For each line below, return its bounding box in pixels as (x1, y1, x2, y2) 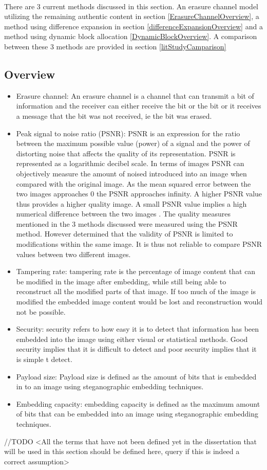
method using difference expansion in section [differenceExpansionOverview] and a (4, 21, 263, 31)
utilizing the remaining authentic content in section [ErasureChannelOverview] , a (4, 11, 259, 22)
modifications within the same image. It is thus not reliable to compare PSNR (16, 239, 262, 249)
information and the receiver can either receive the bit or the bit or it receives (16, 100, 261, 111)
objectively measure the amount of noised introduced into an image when (16, 168, 247, 178)
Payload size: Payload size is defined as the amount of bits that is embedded (16, 371, 257, 382)
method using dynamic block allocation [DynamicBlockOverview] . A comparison (4, 31, 257, 42)
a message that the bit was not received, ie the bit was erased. (16, 110, 212, 121)
